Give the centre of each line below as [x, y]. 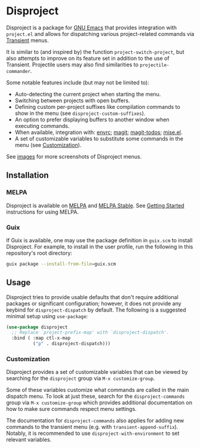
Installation [27, 176]
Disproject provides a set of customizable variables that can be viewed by [97, 372]
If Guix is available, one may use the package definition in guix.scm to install [99, 240]
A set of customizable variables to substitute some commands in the [99, 138]
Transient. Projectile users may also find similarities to [73, 65]
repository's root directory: [39, 253]
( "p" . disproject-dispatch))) [72, 344]
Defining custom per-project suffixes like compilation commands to [97, 106]
